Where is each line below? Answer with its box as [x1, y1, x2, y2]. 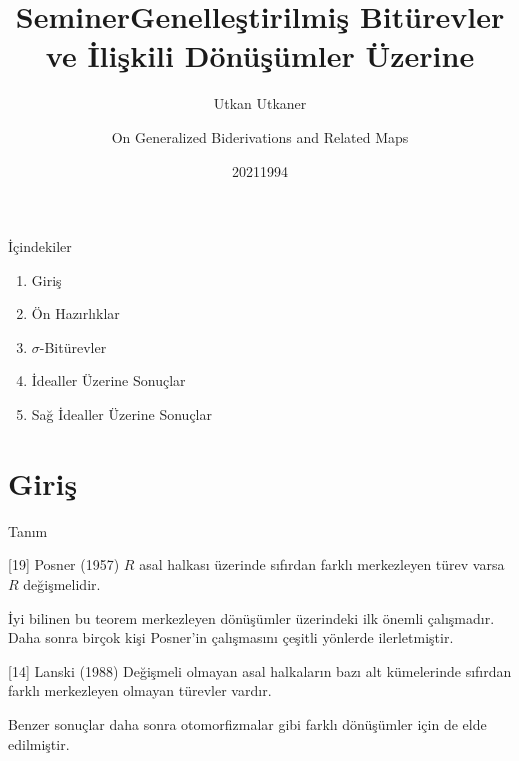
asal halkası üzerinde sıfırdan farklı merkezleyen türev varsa [139, 554, 505, 575]
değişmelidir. [23, 573, 101, 594]
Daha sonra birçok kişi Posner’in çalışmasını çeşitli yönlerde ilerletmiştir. [8, 627, 454, 648]
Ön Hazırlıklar [31, 303, 120, 324]
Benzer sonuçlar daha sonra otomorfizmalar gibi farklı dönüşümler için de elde [8, 713, 487, 734]
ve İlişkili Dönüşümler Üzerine [45, 35, 475, 76]
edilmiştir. [8, 733, 70, 754]
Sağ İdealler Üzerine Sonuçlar [31, 404, 212, 425]
